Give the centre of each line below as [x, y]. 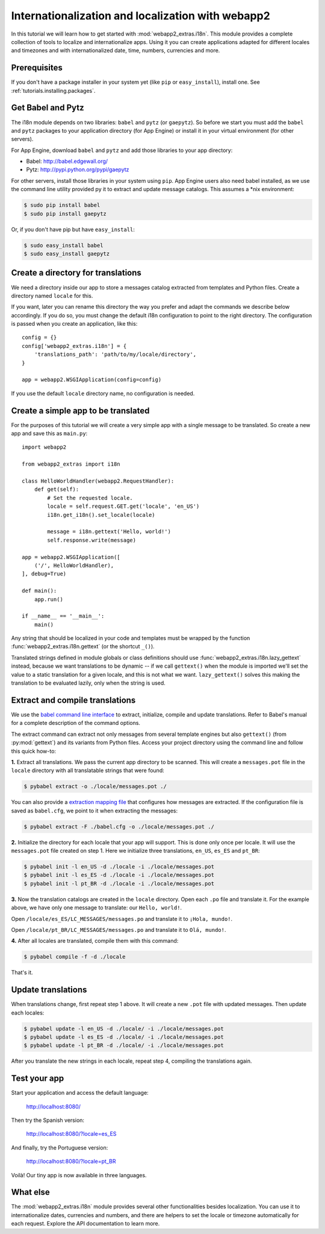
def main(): [39, 591]
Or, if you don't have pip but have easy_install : [73, 229]
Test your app [38, 1079]
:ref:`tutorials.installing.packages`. [53, 90]
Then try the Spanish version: [48, 1120]
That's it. [22, 973]
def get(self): [57, 489]
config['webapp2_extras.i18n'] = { [74, 346]
